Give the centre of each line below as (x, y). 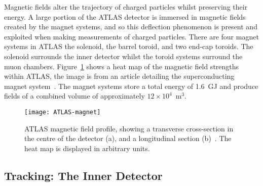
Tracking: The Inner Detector (83, 175)
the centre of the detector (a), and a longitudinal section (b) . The (128, 138)
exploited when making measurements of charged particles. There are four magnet (131, 36)
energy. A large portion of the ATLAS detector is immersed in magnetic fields (125, 16)
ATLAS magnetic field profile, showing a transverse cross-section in (129, 128)
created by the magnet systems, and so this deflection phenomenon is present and (131, 27)
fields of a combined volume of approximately (74, 96)
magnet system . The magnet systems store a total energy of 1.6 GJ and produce (131, 86)
